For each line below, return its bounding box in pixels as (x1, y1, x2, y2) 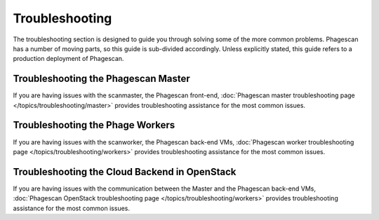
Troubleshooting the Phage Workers (13, 119, 175, 131)
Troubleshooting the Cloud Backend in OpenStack (13, 165, 237, 178)
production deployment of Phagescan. (13, 55, 124, 63)
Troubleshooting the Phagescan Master (13, 73, 191, 85)
